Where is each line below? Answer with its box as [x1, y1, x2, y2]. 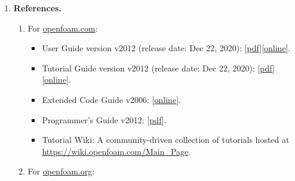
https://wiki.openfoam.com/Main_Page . [42, 145, 191, 157]
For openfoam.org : [27, 165, 95, 177]
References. [13, 2, 62, 14]
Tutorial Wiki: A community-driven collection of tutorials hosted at [42, 133, 290, 146]
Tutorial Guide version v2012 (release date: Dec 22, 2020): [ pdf [42, 61, 272, 74]
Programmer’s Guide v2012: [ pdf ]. [42, 113, 167, 126]
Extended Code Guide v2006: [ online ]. [42, 93, 181, 105]
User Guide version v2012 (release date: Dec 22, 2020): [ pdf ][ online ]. [42, 42, 291, 54]
